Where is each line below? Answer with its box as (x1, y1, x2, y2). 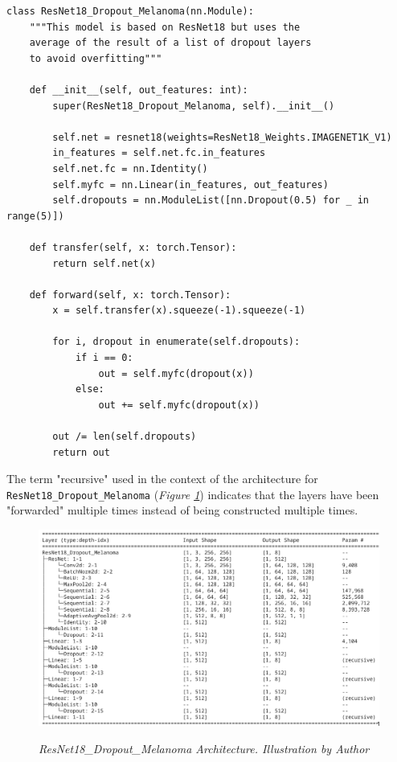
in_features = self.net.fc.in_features (52, 147, 266, 159)
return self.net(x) (52, 257, 157, 269)
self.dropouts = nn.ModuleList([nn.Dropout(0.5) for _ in (52, 195, 370, 207)
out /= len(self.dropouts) (52, 431, 197, 443)
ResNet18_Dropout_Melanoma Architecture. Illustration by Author (39, 739, 370, 756)
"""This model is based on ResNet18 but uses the (29, 21, 301, 33)
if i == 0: (75, 352, 133, 364)
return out (52, 446, 110, 458)
